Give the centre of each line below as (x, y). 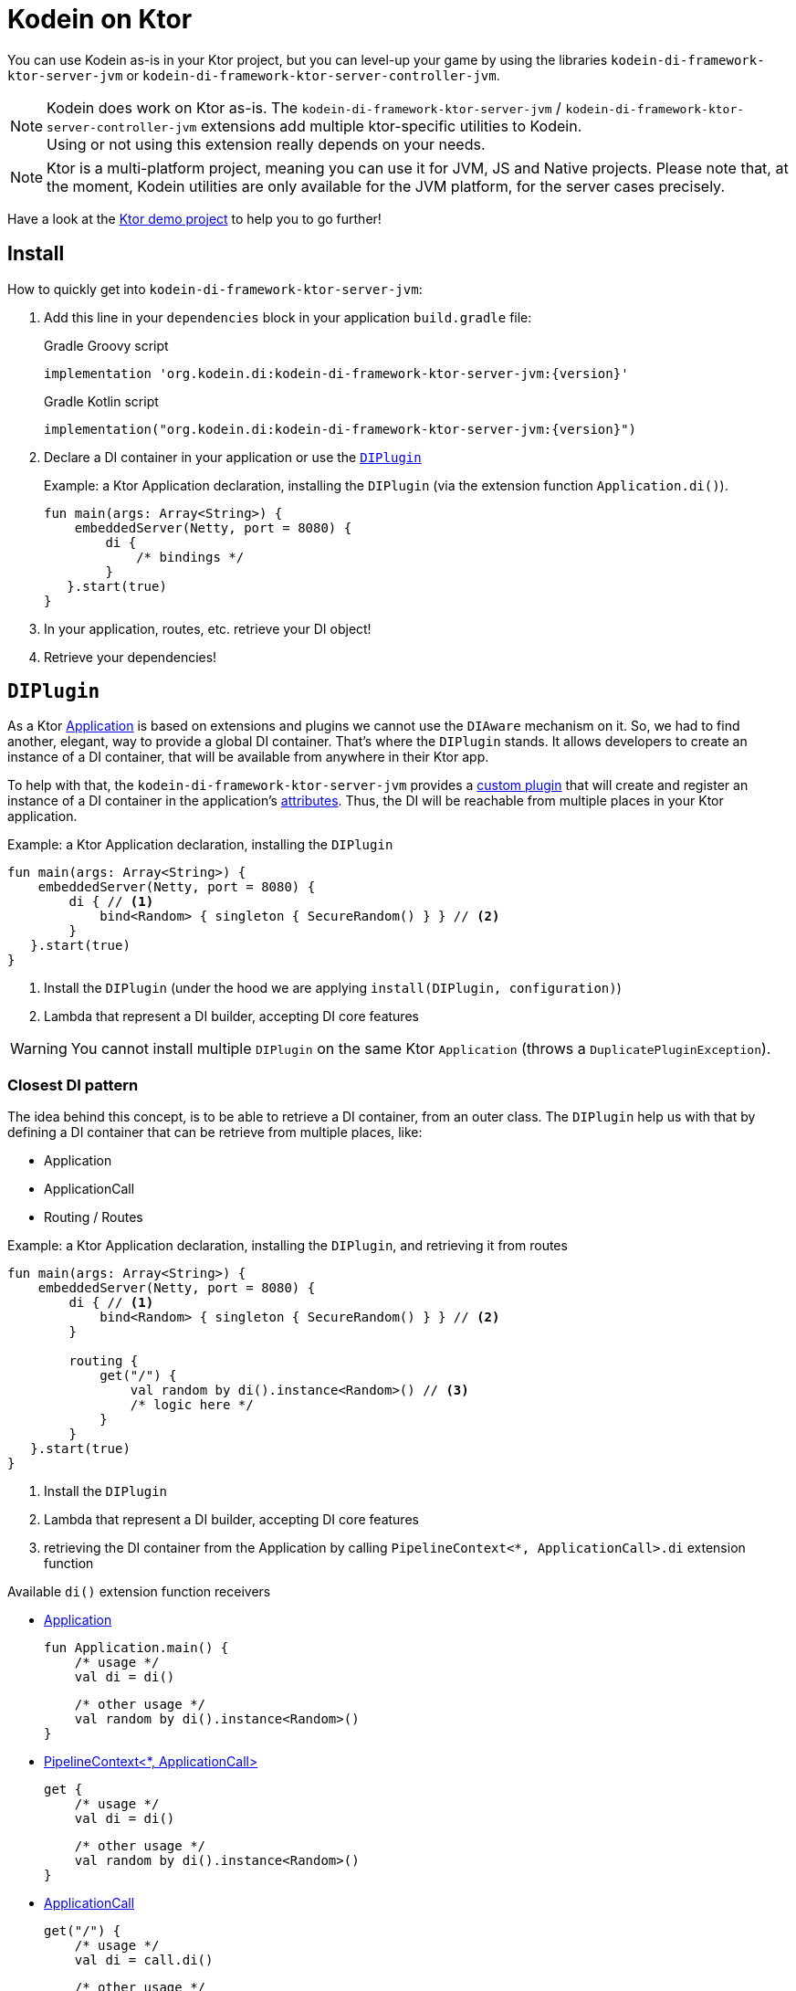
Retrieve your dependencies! (131, 657)
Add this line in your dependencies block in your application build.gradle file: (288, 317)
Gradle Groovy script (106, 345)
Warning (39, 1049)
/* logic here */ (192, 1405)
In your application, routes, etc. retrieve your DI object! (208, 628)
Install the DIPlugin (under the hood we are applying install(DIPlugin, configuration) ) (333, 988)
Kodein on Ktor (100, 19)
